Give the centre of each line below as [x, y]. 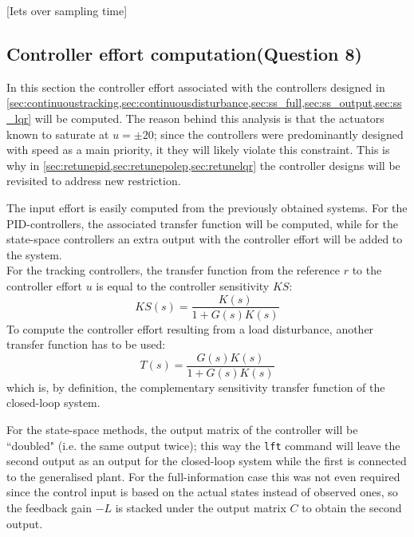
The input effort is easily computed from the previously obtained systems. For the [207, 207]
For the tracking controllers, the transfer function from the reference [173, 270]
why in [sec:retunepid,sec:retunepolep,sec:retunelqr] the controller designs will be [203, 165]
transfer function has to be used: [86, 344]
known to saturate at [58, 134]
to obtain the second [352, 508]
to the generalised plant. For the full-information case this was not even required [203, 476]
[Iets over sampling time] [67, 10]
